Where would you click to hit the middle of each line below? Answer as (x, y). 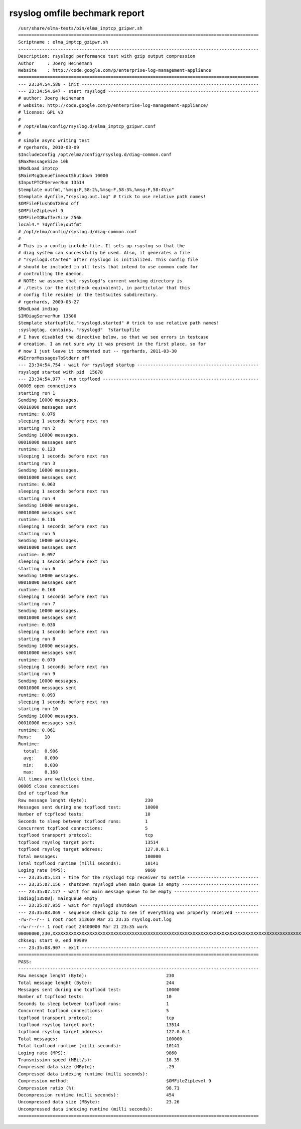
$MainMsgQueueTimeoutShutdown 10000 (63, 175)
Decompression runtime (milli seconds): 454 (96, 1095)
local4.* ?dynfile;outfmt (50, 225)
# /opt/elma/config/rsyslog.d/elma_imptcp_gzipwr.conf (87, 126)
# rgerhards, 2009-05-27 (49, 302)
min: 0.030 (41, 765)
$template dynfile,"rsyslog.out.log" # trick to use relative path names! (112, 196)
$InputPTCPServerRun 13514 (51, 183)
